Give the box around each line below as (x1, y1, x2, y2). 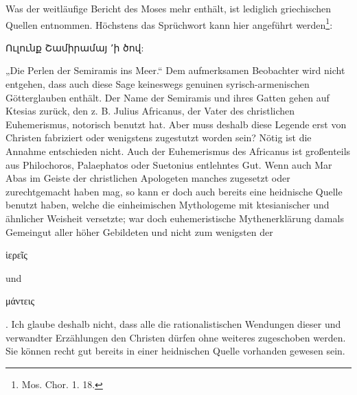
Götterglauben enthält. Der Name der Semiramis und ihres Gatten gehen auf (5, 90, 330, 104)
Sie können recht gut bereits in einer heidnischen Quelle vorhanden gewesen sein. (5, 344, 345, 358)
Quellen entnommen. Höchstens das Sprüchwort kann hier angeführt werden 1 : (5, 15, 333, 32)
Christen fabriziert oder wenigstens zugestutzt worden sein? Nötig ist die (5, 130, 312, 145)
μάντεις (5, 294, 34, 308)
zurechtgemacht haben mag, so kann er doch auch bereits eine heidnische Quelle (5, 184, 343, 198)
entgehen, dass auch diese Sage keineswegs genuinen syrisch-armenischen (5, 77, 310, 91)
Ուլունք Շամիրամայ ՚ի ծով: (5, 40, 144, 54)
